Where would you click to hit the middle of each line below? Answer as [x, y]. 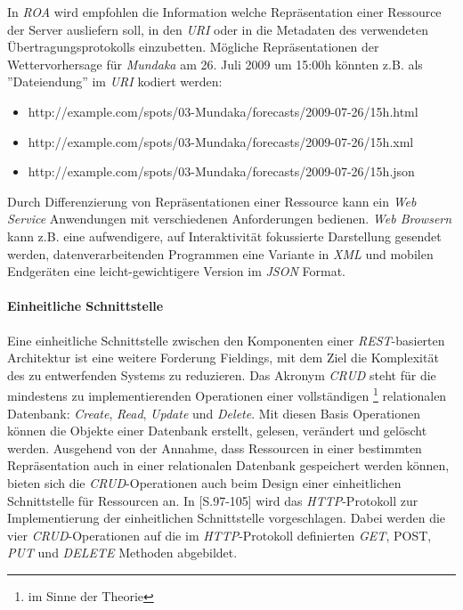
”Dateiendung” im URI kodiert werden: [115, 81]
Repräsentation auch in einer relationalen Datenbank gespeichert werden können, [228, 465]
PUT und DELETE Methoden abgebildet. [122, 553]
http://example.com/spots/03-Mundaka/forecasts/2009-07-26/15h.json [221, 171]
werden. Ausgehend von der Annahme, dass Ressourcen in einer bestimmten [215, 447]
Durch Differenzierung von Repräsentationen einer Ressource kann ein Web [212, 201]
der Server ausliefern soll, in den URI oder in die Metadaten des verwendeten [218, 29]
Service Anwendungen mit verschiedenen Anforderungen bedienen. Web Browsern [230, 219]
